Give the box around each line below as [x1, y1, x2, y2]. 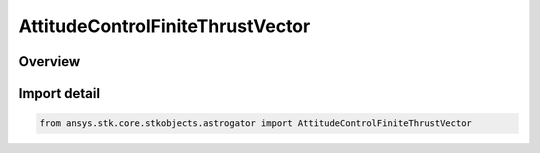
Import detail [18, 85, 100, 102]
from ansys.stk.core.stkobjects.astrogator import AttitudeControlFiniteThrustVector [39, 118, 472, 129]
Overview [18, 53, 81, 70]
